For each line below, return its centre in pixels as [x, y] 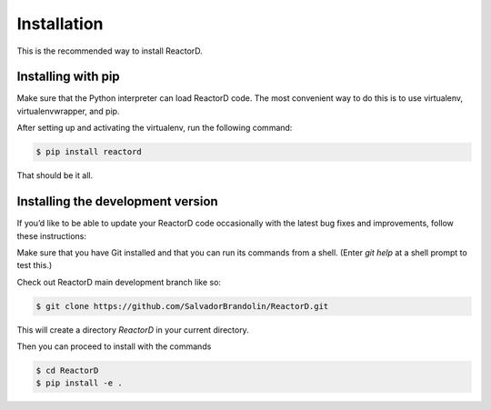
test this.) [35, 265]
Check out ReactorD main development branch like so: [119, 282]
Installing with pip [68, 77]
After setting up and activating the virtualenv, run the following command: [155, 128]
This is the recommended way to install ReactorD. [110, 51]
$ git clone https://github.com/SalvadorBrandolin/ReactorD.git [182, 306]
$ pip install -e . [79, 383]
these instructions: [51, 235]
